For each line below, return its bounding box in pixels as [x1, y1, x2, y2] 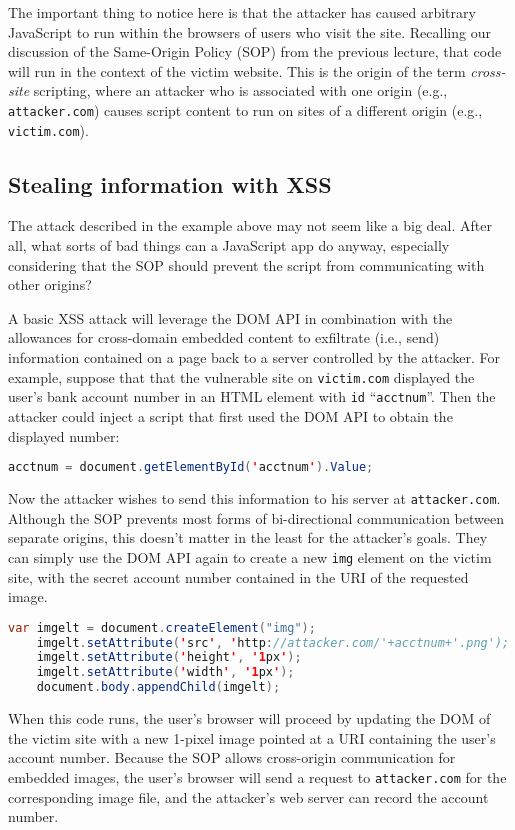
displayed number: [8, 425, 120, 446]
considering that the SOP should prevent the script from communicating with [8, 254, 485, 275]
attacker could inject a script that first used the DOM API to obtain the [8, 405, 453, 426]
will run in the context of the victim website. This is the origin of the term [8, 60, 466, 81]
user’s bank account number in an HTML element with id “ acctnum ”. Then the [8, 386, 496, 407]
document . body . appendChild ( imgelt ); [36, 680, 281, 695]
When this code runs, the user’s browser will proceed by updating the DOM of [8, 708, 491, 729]
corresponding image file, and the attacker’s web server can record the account [8, 786, 489, 807]
